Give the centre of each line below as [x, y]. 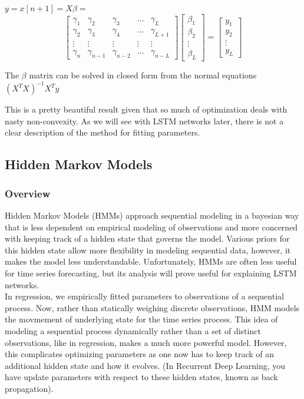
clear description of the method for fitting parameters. [103, 132]
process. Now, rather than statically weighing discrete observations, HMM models [152, 307]
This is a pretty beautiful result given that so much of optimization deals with [146, 109]
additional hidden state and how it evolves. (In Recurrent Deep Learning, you [145, 365]
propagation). [29, 388]
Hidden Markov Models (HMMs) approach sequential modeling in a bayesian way [152, 215]
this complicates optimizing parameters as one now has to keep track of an [140, 354]
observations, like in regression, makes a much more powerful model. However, [146, 342]
